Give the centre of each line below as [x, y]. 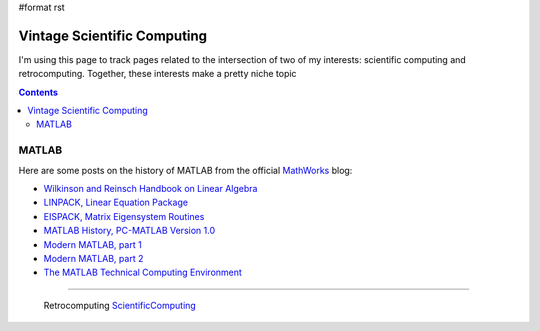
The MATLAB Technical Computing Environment [142, 272]
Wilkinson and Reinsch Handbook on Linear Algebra [150, 188]
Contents [38, 92]
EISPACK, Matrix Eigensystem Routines [124, 216]
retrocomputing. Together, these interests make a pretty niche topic [157, 74]
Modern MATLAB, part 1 [92, 244]
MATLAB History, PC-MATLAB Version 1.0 [129, 231]
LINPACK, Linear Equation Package [116, 202]
